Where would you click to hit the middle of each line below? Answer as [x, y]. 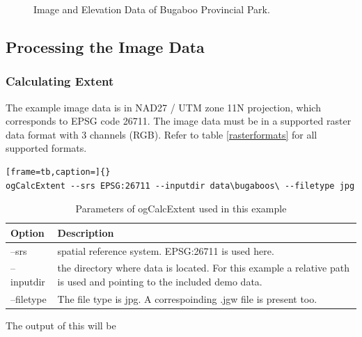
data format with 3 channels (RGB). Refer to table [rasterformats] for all [162, 134]
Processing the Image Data [105, 46]
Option [27, 232]
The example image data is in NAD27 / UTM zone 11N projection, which [163, 107]
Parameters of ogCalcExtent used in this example [181, 209]
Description [86, 232]
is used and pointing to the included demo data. [160, 282]
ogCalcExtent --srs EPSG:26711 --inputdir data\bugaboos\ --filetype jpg [180, 186]
